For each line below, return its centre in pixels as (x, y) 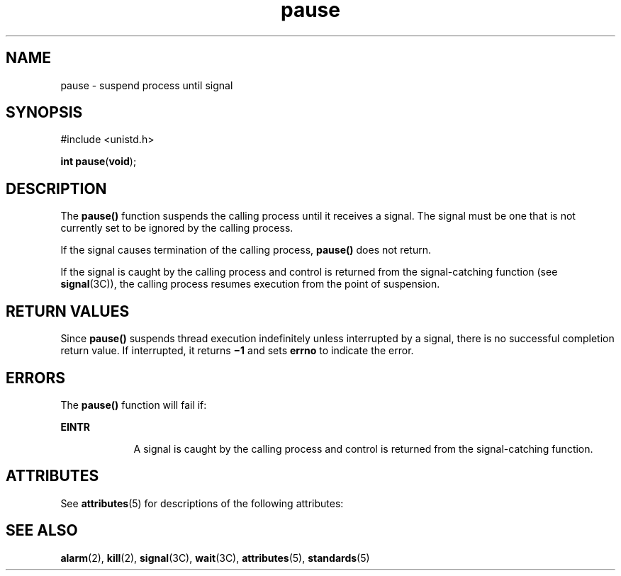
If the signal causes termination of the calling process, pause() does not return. (246, 250)
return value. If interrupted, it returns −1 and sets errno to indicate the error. (237, 351)
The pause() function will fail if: (134, 405)
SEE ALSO (42, 531)
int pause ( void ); (99, 162)
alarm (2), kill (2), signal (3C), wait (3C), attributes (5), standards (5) (215, 558)
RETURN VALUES (68, 311)
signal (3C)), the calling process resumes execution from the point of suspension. (250, 284)
